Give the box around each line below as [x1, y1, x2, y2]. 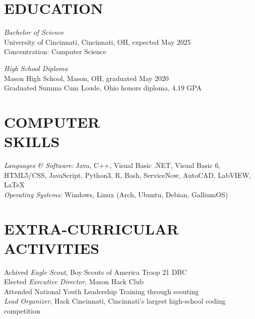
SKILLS [4, 131, 60, 152]
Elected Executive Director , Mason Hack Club [4, 276, 144, 287]
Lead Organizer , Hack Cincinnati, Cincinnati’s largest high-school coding [4, 296, 226, 306]
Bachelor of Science [4, 27, 64, 37]
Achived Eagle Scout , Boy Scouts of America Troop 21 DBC [4, 266, 187, 277]
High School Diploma [4, 63, 68, 73]
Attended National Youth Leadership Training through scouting [4, 286, 199, 296]
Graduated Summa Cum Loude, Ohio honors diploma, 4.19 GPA [4, 82, 202, 93]
